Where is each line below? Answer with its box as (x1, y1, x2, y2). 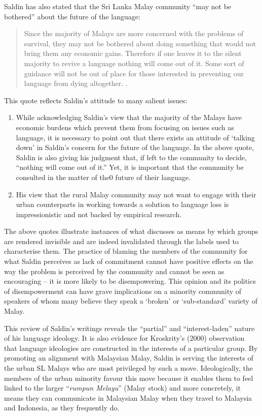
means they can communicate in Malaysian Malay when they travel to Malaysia (4, 392, 252, 403)
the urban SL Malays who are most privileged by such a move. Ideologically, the (4, 363, 253, 373)
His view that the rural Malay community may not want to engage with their (16, 189, 256, 199)
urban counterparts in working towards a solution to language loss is (16, 199, 229, 210)
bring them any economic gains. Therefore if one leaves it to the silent (24, 48, 242, 58)
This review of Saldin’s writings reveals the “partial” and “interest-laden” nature (4, 322, 255, 333)
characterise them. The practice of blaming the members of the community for (4, 246, 248, 256)
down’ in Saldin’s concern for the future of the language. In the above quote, (16, 142, 254, 153)
